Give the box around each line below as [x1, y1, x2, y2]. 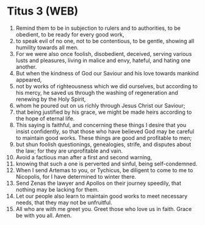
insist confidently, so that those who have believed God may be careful [15, 128, 195, 135]
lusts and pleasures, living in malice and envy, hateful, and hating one [15, 57, 191, 64]
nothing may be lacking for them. [15, 185, 99, 193]
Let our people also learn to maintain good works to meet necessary [15, 192, 188, 199]
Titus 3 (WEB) [7, 4, 79, 18]
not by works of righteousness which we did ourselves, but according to [15, 82, 198, 89]
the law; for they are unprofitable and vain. [15, 147, 123, 154]
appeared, [15, 76, 42, 83]
